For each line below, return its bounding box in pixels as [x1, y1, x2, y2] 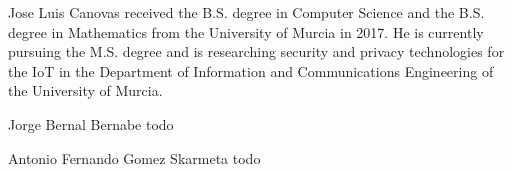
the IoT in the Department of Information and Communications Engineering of [8, 60, 494, 81]
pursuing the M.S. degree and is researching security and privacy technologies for [8, 41, 505, 62]
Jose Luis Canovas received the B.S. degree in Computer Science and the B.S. [8, 2, 485, 22]
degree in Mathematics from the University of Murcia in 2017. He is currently [8, 21, 484, 42]
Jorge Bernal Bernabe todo [8, 113, 174, 134]
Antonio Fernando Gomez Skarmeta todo [8, 147, 261, 168]
